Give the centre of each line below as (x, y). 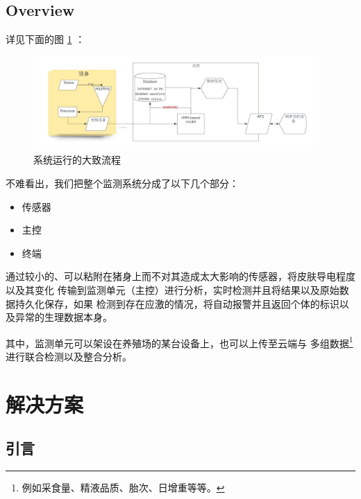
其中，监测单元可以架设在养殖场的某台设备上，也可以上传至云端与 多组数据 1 (179, 342)
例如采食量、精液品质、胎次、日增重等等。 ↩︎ (123, 488)
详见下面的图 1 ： (45, 39)
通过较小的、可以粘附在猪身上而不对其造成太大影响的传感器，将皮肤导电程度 (180, 276)
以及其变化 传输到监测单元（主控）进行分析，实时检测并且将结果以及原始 (173, 290)
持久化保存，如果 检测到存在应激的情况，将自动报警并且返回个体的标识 (177, 303)
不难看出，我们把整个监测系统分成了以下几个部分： (122, 183)
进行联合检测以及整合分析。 (69, 357)
